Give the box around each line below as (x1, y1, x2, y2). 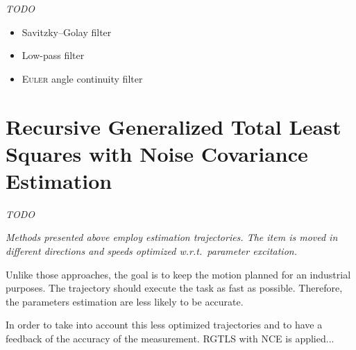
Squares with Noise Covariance (6, 139, 308, 167)
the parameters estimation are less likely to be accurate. (6, 294, 244, 308)
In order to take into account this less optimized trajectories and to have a (6, 317, 323, 332)
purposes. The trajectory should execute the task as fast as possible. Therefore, (6, 281, 343, 295)
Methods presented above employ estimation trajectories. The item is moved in (6, 230, 338, 244)
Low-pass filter (22, 48, 85, 62)
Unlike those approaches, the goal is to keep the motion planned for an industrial (6, 267, 351, 281)
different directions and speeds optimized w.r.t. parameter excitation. (6, 244, 297, 258)
